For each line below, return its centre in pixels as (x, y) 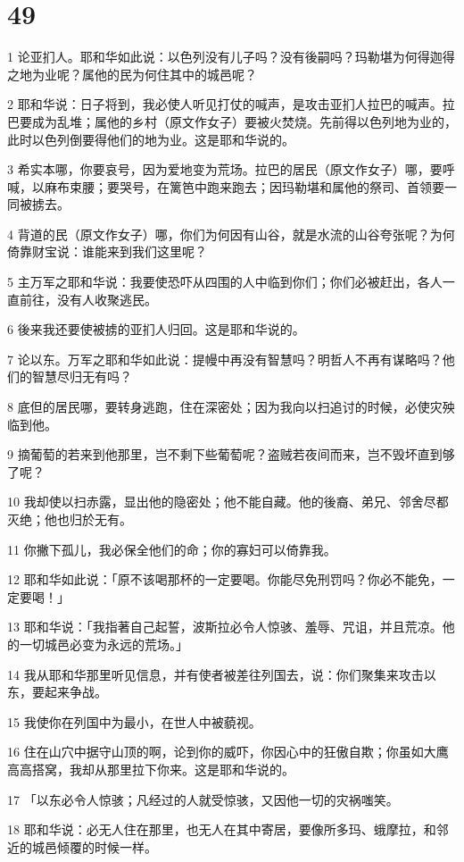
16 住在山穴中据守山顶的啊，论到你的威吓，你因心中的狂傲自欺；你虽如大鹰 (228, 752)
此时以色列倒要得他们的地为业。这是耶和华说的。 (151, 139)
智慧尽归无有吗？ (82, 377)
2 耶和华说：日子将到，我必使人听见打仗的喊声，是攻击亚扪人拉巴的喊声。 (225, 104)
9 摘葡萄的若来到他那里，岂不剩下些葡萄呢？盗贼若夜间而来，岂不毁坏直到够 (231, 454)
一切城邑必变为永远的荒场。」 (104, 644)
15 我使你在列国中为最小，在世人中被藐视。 (134, 721)
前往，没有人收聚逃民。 (88, 299)
